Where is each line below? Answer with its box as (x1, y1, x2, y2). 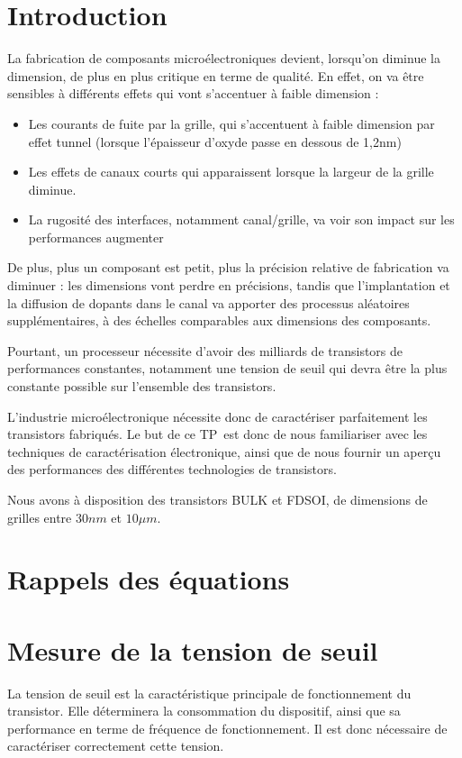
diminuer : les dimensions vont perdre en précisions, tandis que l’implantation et (7, 276, 450, 295)
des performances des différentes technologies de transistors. (7, 460, 337, 479)
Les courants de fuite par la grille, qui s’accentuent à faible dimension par (28, 114, 435, 132)
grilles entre (7, 507, 72, 526)
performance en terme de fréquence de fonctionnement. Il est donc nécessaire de (7, 718, 448, 737)
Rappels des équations (7, 561, 290, 598)
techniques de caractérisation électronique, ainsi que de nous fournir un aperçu (7, 442, 441, 461)
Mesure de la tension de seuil (7, 631, 378, 668)
